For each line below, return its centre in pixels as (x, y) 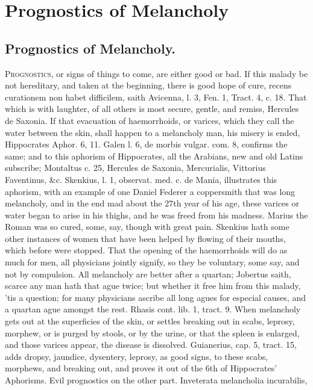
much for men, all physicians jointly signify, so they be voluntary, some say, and (152, 262)
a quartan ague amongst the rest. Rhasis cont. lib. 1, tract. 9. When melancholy (153, 309)
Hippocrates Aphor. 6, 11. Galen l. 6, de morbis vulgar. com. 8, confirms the (146, 144)
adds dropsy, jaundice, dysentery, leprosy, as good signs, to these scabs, (137, 356)
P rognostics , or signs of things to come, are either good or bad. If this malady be (156, 73)
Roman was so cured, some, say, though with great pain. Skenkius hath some (147, 227)
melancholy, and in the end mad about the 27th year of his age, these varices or (152, 203)
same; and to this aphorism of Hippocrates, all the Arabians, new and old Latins (154, 156)
